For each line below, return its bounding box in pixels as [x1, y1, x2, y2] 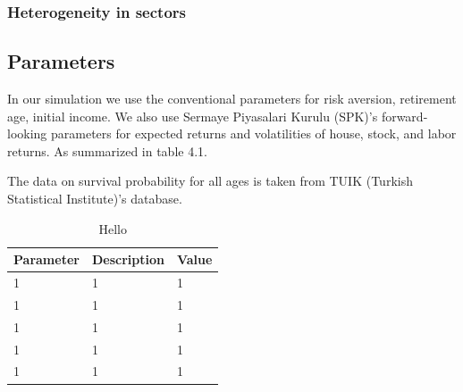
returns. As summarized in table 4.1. [7, 141, 207, 160]
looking [7, 124, 47, 143]
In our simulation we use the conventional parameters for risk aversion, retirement [7, 89, 457, 108]
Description [91, 250, 164, 269]
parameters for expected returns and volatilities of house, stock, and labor [51, 124, 457, 143]
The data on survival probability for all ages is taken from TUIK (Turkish [7, 171, 413, 190]
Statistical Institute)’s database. [7, 189, 182, 208]
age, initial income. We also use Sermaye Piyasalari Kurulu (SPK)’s [7, 106, 378, 125]
